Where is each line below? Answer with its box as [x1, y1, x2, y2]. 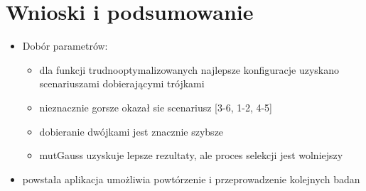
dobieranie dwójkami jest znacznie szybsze [39, 124, 224, 138]
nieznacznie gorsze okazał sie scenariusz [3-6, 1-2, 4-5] [39, 99, 272, 114]
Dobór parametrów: [22, 38, 108, 53]
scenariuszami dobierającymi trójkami [39, 76, 205, 91]
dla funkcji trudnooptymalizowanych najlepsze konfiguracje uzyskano [39, 62, 340, 77]
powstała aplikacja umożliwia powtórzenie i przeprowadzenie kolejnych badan [22, 171, 360, 186]
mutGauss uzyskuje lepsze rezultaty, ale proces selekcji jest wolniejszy [39, 148, 343, 163]
